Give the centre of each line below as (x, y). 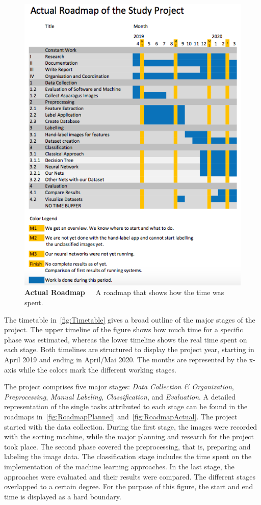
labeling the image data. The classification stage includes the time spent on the (128, 456)
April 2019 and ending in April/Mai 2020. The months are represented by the (125, 359)
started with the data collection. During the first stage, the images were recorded (131, 426)
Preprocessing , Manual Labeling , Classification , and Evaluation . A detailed (120, 396)
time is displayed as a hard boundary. (63, 496)
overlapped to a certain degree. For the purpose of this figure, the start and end (129, 486)
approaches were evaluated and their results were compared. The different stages (130, 476)
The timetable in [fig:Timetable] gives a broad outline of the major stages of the (130, 319)
